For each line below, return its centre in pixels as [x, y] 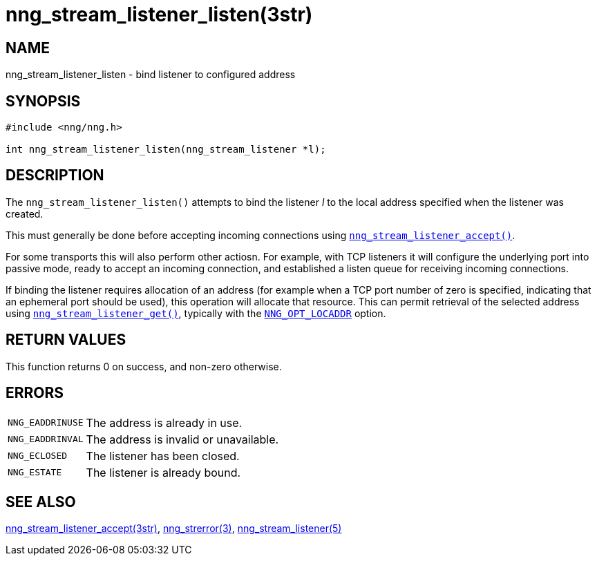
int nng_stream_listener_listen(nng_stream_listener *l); [166, 150]
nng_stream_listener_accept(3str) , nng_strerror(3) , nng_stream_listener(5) [174, 529]
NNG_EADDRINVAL [46, 439]
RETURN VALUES [66, 340]
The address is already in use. [164, 422]
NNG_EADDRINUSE [46, 423]
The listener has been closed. [163, 456]
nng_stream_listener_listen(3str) [159, 15]
